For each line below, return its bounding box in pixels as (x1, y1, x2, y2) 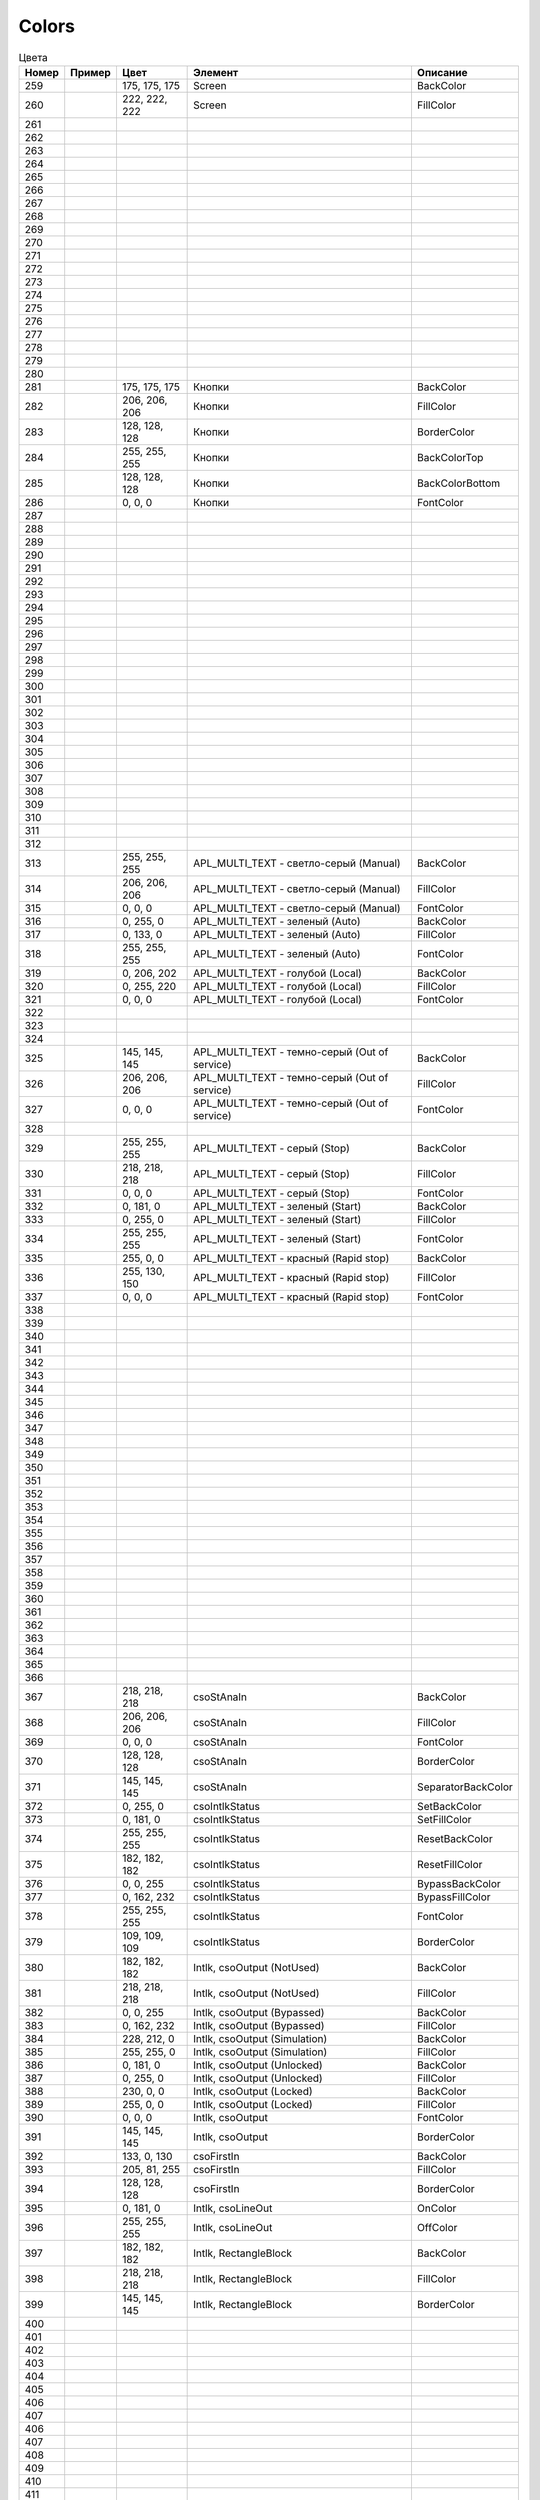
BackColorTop (416, 450, 484, 464)
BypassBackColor (416, 1876, 502, 1890)
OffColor (416, 2220, 458, 2234)
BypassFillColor (416, 1890, 491, 1904)
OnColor (416, 2201, 457, 2215)
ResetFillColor (416, 1857, 483, 1871)
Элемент (193, 65, 239, 79)
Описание (416, 65, 468, 79)
